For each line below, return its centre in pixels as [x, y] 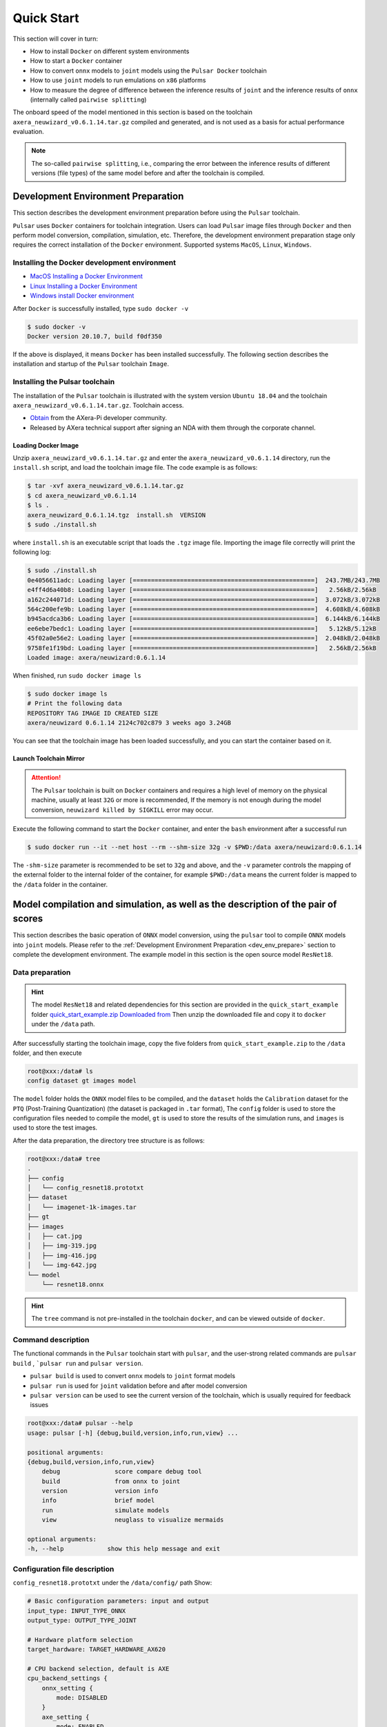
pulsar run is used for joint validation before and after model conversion [139, 1386]
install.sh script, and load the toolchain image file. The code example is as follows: [135, 468]
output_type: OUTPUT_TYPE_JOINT [82, 1620]
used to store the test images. [55, 1128]
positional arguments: [66, 1452]
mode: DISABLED [82, 1698]
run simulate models [106, 1510]
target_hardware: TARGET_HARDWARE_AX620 [96, 1650]
